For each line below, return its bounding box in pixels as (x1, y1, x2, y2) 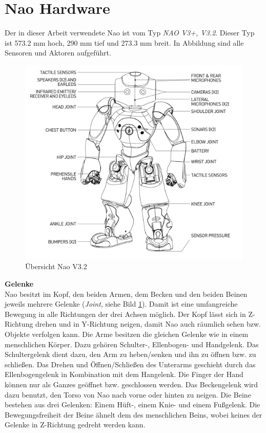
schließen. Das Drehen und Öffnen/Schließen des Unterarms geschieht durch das (5, 359, 256, 369)
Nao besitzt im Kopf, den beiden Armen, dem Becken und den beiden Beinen (5, 288, 248, 299)
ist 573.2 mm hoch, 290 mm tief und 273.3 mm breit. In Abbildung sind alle (5, 37, 244, 48)
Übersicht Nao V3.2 (25, 261, 87, 272)
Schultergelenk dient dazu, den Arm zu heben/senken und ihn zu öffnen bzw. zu (5, 349, 256, 360)
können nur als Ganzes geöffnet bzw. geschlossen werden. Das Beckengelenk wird (5, 379, 258, 389)
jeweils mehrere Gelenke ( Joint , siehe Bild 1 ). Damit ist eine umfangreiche (5, 298, 238, 309)
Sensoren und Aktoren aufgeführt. (5, 47, 111, 58)
